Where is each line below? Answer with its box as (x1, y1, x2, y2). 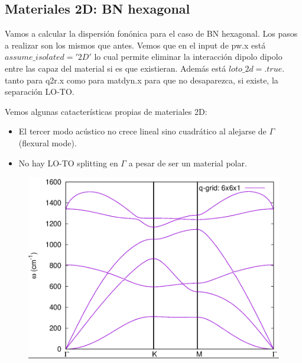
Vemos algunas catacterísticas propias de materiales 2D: (5, 105, 207, 117)
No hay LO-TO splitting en (18, 156, 118, 169)
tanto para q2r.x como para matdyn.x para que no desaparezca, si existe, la (5, 73, 278, 86)
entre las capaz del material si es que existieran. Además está (5, 62, 226, 74)
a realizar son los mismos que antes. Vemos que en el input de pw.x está (5, 38, 266, 51)
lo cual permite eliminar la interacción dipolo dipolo (94, 50, 282, 63)
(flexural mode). (18, 136, 77, 149)
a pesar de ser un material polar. (128, 156, 247, 169)
